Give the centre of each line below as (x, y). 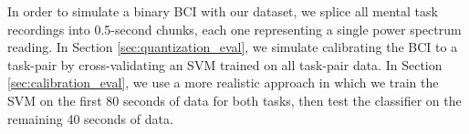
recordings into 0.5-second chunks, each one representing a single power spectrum (234, 29)
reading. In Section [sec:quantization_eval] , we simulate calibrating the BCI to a (233, 47)
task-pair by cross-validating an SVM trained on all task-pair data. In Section (225, 64)
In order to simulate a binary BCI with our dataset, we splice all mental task (223, 11)
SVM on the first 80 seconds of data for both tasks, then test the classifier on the (234, 100)
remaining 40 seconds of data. (90, 118)
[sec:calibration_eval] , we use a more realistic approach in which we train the (223, 82)
